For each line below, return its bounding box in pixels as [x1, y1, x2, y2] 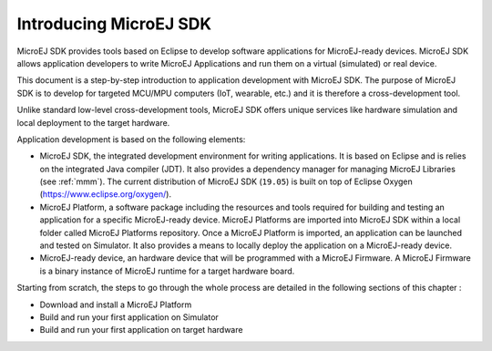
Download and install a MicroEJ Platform [39, 299, 192, 310]
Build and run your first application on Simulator [39, 311, 219, 323]
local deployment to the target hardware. [16, 117, 170, 128]
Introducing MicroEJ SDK [16, 14, 212, 34]
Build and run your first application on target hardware [39, 325, 243, 336]
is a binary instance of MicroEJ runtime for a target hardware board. [39, 265, 295, 276]
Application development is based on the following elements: [16, 133, 246, 145]
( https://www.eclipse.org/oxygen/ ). [39, 189, 172, 200]
